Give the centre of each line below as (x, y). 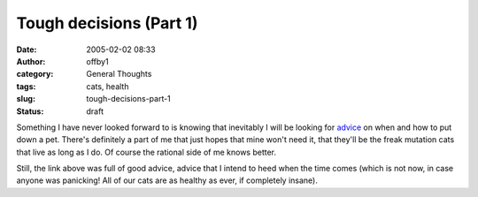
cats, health (108, 86)
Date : (27, 49)
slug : (26, 99)
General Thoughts (119, 74)
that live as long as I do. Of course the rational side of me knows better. (146, 152)
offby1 (98, 61)
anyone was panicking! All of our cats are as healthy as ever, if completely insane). (167, 180)
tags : (26, 86)
